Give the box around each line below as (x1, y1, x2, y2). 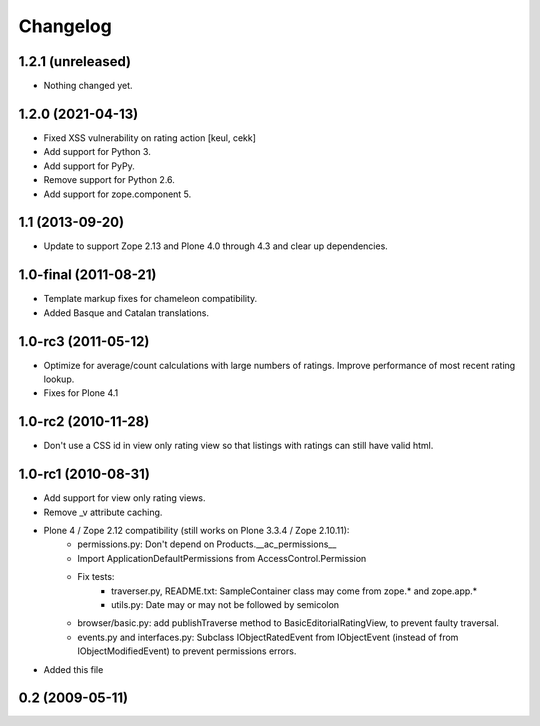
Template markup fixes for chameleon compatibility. (43, 293, 258, 305)
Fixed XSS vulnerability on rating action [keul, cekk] (43, 131, 257, 144)
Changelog (18, 15, 112, 37)
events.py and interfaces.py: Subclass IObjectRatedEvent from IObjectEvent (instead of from (77, 631, 459, 643)
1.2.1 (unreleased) (18, 53, 132, 70)
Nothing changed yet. (43, 80, 134, 92)
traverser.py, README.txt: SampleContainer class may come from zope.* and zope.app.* (111, 585, 478, 597)
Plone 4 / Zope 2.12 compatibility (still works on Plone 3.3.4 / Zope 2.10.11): (43, 525, 350, 537)
